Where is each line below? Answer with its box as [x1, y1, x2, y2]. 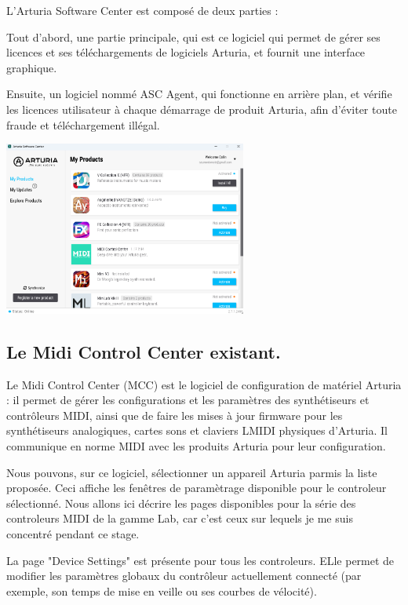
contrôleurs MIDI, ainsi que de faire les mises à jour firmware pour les [6, 406, 343, 423]
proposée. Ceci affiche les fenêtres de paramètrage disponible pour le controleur [6, 479, 387, 496]
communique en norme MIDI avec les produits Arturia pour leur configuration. [6, 438, 386, 454]
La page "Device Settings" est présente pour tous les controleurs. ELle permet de [6, 552, 395, 568]
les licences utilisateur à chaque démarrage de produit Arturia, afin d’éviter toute [6, 100, 397, 117]
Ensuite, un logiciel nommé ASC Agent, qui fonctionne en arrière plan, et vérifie [6, 86, 392, 102]
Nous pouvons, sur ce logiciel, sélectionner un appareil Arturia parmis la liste [6, 464, 377, 480]
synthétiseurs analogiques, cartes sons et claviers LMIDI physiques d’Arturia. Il [6, 422, 388, 439]
